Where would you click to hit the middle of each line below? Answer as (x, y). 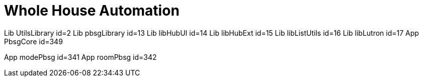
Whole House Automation (92, 11)
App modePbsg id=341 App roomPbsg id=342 (80, 57)
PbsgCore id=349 (33, 41)
